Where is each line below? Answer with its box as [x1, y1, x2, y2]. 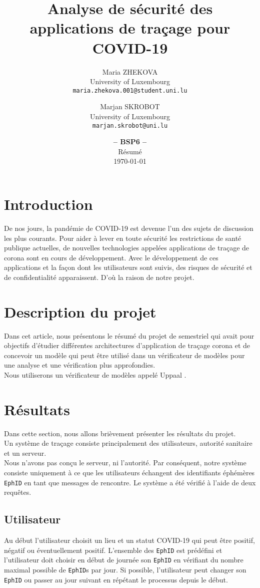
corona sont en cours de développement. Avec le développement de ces [4, 252, 218, 262]
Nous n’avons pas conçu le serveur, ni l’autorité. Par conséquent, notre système [4, 457, 246, 468]
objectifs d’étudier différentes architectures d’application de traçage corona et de [4, 340, 250, 351]
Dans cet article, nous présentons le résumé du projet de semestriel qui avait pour [4, 330, 254, 341]
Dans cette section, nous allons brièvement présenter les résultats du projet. [4, 428, 236, 438]
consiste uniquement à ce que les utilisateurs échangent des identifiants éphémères [4, 467, 255, 478]
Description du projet [4, 301, 156, 322]
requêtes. [4, 487, 31, 497]
